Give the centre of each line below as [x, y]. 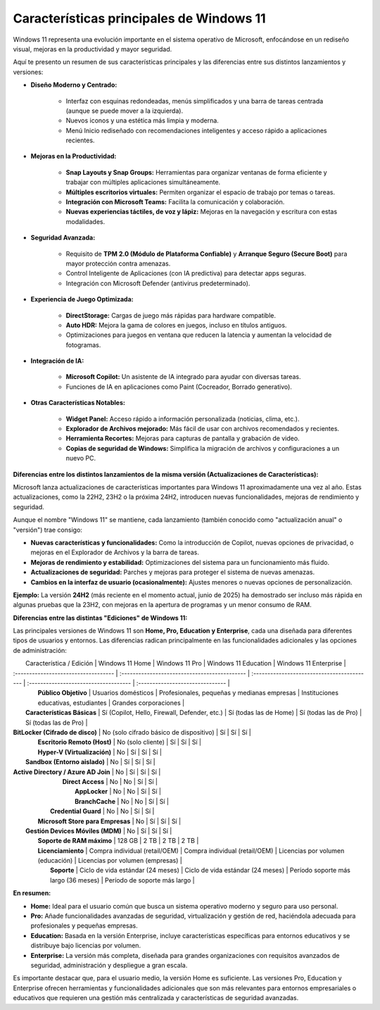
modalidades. [85, 221]
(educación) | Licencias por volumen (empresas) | [110, 861]
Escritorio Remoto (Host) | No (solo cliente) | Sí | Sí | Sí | [120, 742]
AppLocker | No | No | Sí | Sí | [118, 792]
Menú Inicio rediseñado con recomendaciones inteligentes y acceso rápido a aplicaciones [196, 130]
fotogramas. [83, 344]
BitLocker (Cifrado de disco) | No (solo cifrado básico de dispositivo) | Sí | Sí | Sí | [132, 732]
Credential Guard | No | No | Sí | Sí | [102, 811]
